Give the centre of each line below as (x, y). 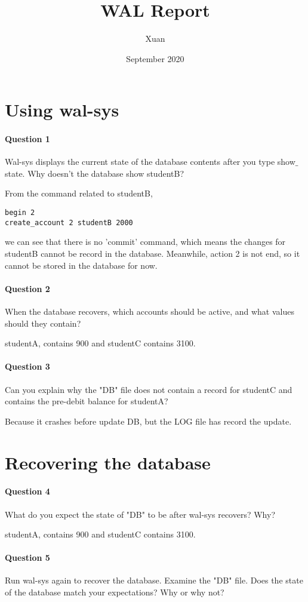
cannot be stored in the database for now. (81, 265)
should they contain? (43, 323)
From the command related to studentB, (79, 193)
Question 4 (27, 491)
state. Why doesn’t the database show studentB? (95, 173)
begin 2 (20, 213)
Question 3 (27, 366)
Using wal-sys (62, 110)
